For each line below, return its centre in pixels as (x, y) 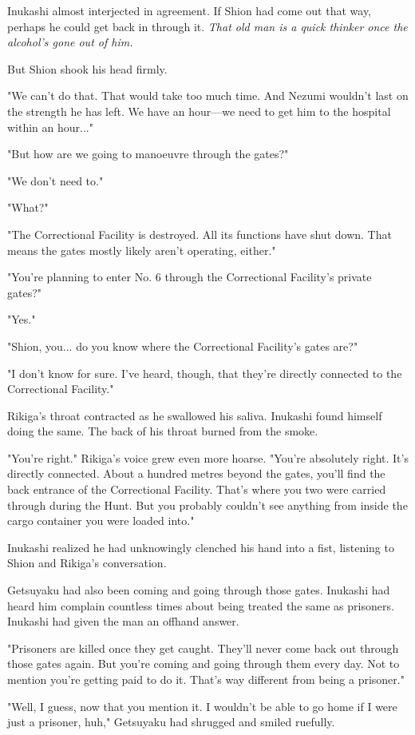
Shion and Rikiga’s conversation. (87, 563)
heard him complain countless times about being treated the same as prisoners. (201, 605)
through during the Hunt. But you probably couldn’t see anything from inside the (207, 505)
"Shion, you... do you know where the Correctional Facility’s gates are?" (183, 346)
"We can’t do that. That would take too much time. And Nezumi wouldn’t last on (208, 95)
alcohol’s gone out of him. (70, 42)
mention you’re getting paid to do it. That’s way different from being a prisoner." (206, 679)
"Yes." (22, 319)
